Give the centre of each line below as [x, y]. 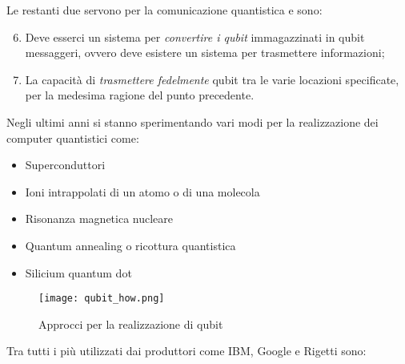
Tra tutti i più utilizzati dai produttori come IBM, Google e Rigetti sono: [186, 351]
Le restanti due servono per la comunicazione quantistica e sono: [164, 10]
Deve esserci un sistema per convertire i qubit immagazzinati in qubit [195, 36]
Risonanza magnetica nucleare [99, 218]
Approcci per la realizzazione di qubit [131, 324]
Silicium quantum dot [78, 272]
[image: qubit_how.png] [102, 299]
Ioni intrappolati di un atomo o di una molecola [142, 191]
